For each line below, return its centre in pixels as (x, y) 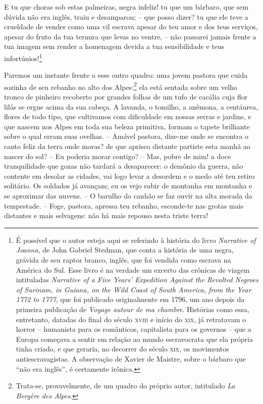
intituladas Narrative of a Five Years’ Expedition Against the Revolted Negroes (137, 280)
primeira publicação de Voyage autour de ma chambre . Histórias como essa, (133, 309)
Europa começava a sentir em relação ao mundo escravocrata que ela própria (134, 339)
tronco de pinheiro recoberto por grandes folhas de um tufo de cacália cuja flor (126, 97)
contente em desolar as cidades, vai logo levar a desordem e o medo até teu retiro (129, 175)
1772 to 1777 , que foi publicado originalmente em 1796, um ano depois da (130, 299)
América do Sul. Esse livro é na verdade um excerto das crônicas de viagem (133, 269)
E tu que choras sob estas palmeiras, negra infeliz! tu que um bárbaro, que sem (126, 7)
